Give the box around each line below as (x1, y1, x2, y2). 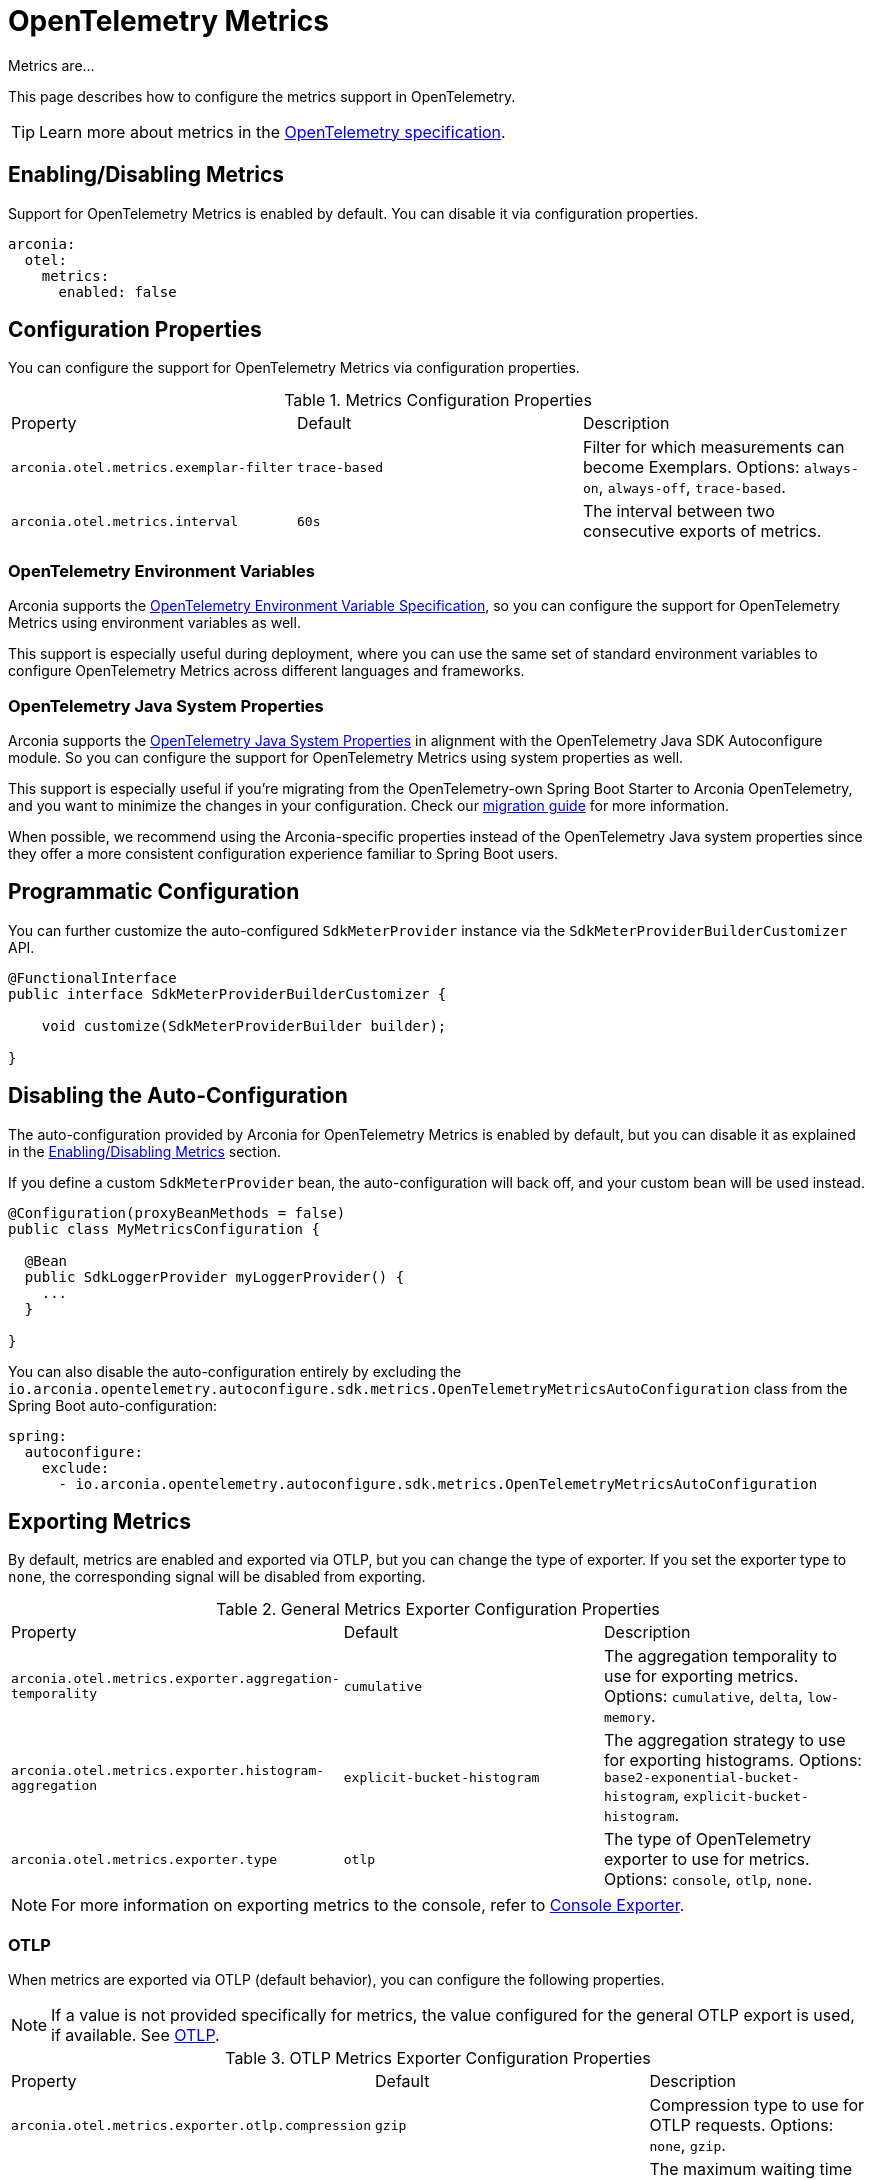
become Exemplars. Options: (582, 457, 800, 478)
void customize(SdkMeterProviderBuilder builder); (41, 1017, 447, 1034)
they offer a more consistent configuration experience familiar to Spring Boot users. (8, 844, 559, 862)
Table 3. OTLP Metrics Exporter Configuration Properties (225, 2048, 651, 2069)
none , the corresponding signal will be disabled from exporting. (8, 1568, 426, 1586)
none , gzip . (649, 2135, 726, 2156)
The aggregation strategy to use (604, 1730, 846, 1751)
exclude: (41, 1459, 110, 1476)
